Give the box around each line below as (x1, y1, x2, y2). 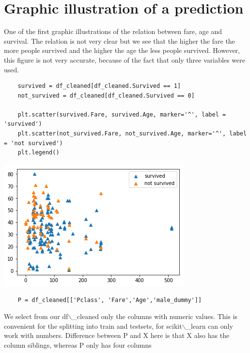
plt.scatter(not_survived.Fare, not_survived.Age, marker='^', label (17, 130, 247, 137)
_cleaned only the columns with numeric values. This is (72, 311, 238, 321)
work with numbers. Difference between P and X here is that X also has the (4, 330, 230, 340)
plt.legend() (17, 149, 60, 156)
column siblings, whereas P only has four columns (4, 339, 152, 350)
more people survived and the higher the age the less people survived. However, (4, 45, 240, 55)
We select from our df (4, 311, 68, 321)
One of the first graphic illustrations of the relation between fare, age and (4, 26, 222, 36)
